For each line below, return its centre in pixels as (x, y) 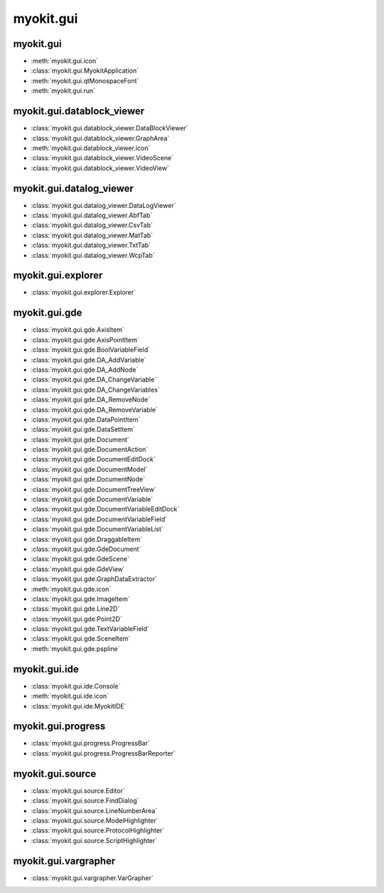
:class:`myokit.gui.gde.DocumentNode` (88, 479)
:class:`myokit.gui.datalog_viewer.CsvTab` (92, 225)
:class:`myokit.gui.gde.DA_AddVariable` (89, 360)
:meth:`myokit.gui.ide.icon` (70, 696)
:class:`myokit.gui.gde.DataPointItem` (86, 419)
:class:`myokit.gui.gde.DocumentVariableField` (99, 519)
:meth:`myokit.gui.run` (63, 91)
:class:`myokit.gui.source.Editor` (78, 790)
